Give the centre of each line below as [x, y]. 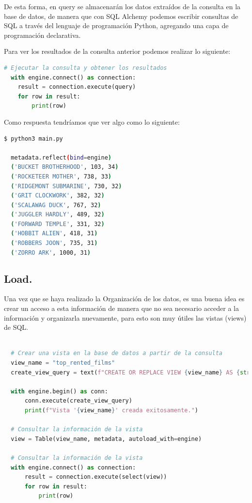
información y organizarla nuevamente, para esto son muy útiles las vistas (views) [125, 317]
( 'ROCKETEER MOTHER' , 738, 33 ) [61, 176]
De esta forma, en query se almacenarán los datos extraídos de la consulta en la [122, 6]
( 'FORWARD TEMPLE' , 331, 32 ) [58, 224]
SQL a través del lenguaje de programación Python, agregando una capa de [116, 25]
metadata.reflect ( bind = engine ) [61, 157]
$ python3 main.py [33, 138]
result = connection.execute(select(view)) [96, 477]
